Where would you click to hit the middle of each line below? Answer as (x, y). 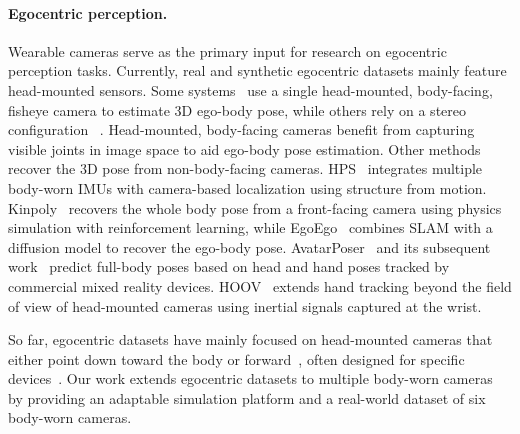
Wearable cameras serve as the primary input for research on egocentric (227, 50)
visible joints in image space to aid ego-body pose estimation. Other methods (244, 148)
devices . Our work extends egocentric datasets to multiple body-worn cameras (250, 378)
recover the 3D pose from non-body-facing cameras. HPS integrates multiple (245, 168)
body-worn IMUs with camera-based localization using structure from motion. (247, 187)
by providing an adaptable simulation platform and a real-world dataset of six (247, 397)
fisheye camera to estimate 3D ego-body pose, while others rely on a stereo (237, 109)
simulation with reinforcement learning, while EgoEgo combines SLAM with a (250, 227)
